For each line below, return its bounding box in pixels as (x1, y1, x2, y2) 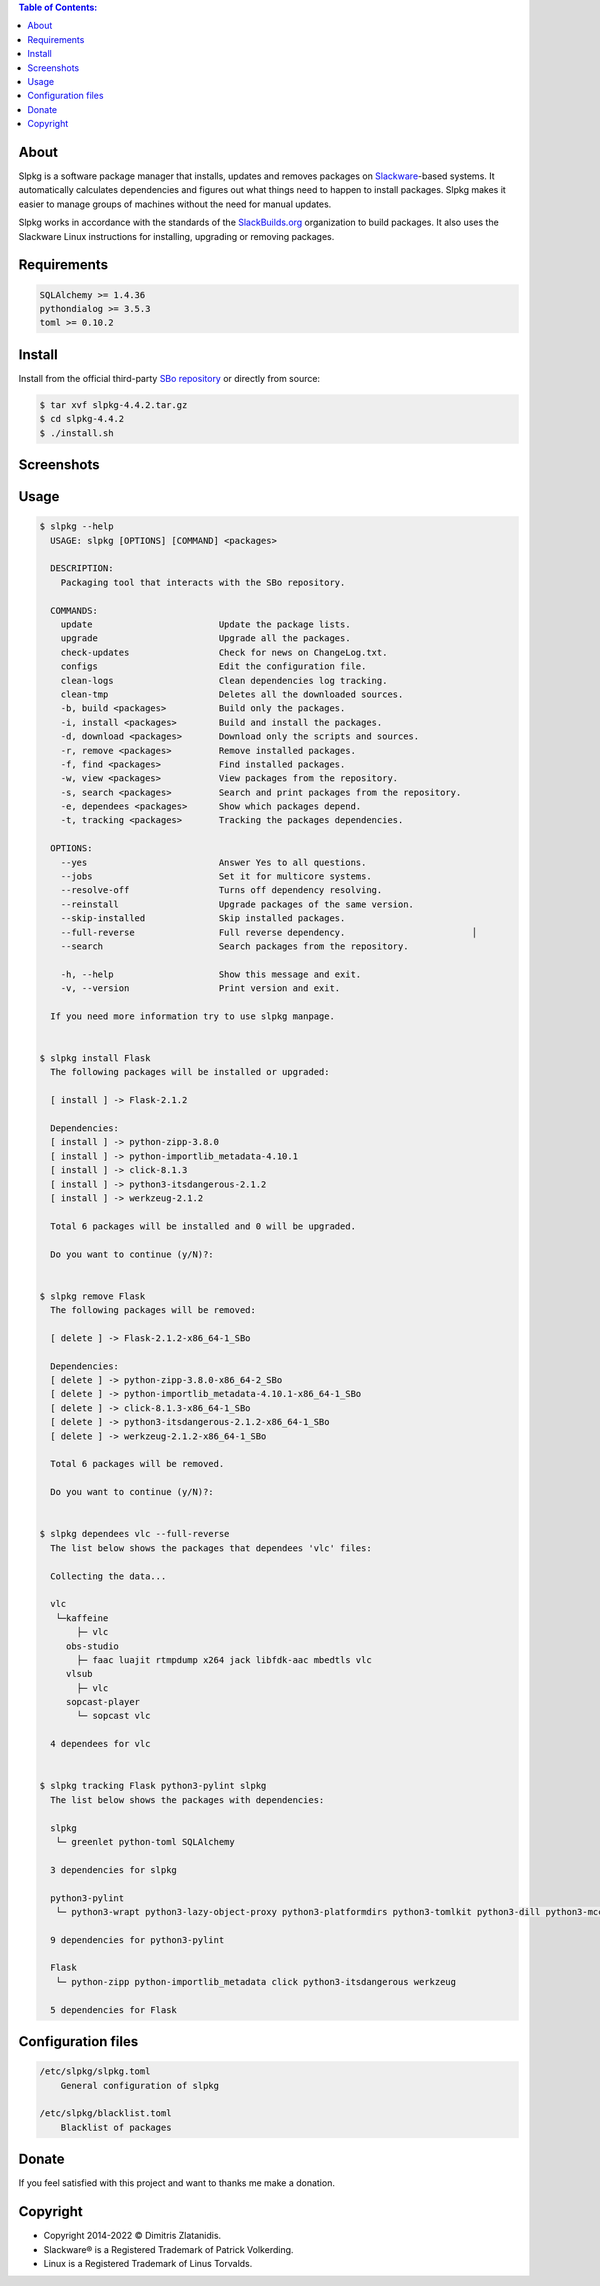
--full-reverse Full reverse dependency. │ (60, 926, 478, 938)
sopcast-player (65, 1696, 140, 1708)
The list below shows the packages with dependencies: (50, 1794, 325, 1805)
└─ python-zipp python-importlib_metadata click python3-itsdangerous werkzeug (55, 1976, 457, 1987)
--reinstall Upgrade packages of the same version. (60, 898, 415, 910)
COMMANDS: (50, 605, 99, 616)
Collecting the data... (50, 1570, 167, 1582)
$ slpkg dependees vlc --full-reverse (39, 1528, 230, 1540)
